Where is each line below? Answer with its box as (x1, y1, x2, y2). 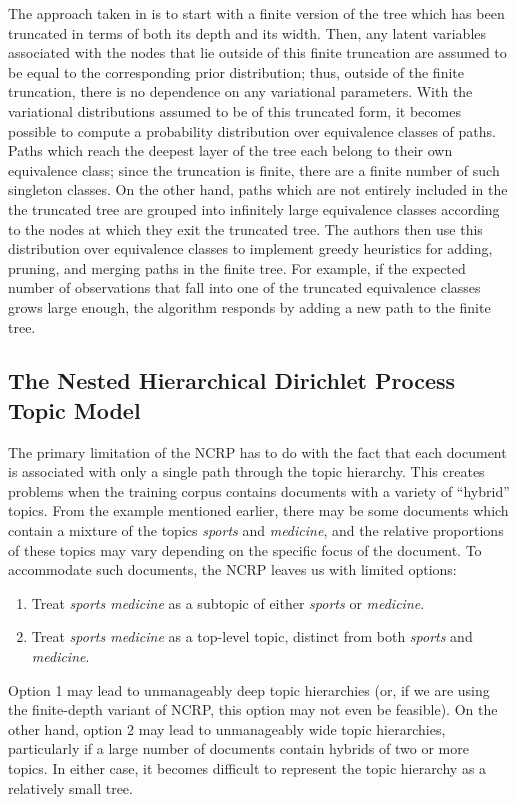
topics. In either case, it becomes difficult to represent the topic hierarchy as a (8, 758, 487, 778)
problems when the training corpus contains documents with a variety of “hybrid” (8, 480, 510, 501)
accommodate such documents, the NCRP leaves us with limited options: (8, 559, 457, 580)
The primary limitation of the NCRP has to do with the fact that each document (8, 441, 507, 462)
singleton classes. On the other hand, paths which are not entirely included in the (8, 179, 508, 200)
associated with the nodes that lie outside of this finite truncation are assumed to (8, 42, 507, 63)
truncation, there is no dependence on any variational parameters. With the (8, 81, 473, 102)
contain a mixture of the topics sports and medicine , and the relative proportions (8, 520, 504, 541)
